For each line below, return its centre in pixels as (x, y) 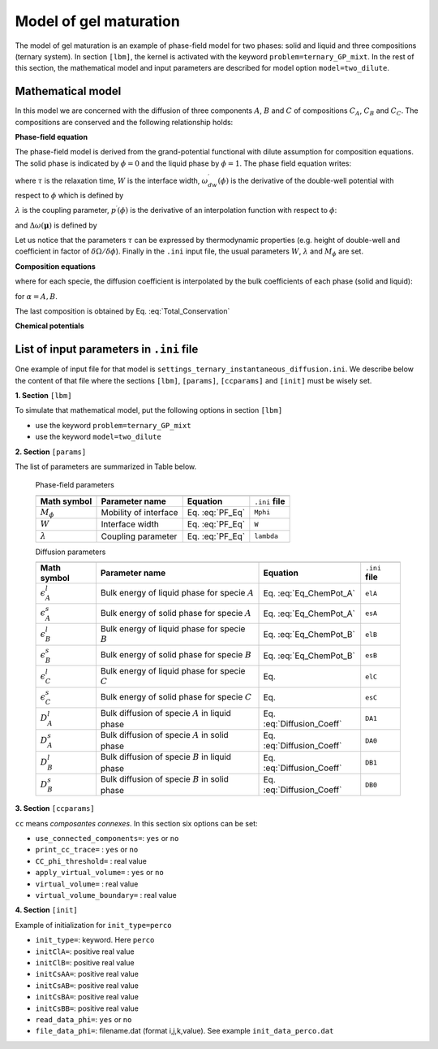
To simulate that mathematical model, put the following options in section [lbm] (149, 410)
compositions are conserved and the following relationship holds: (124, 122)
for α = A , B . (36, 296)
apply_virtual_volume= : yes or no (99, 873)
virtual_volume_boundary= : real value (106, 895)
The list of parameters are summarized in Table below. (106, 466)
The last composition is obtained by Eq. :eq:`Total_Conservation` (122, 311)
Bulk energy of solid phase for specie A (176, 613)
